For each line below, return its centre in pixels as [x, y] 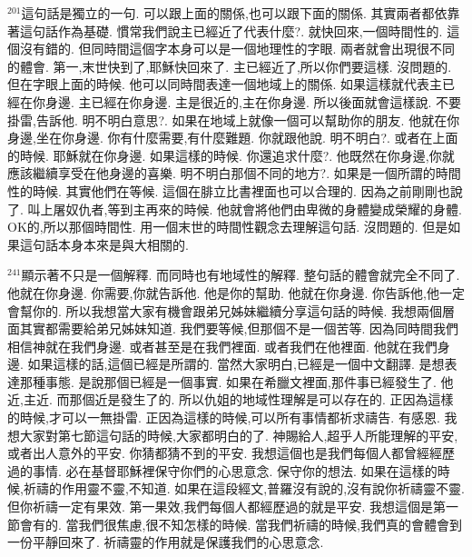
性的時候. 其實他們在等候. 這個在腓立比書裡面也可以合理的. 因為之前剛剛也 [229, 190]
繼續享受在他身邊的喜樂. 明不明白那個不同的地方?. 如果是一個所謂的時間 [246, 173]
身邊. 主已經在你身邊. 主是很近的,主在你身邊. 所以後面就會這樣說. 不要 [253, 101]
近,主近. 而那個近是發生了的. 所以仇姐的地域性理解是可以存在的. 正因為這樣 [231, 399]
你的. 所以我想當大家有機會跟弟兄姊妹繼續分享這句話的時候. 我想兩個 [237, 310]
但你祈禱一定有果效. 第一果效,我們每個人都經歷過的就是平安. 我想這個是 [220, 507]
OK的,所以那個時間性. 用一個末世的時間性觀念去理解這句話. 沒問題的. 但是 [228, 227]
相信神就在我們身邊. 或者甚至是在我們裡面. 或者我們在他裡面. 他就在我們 [222, 346]
